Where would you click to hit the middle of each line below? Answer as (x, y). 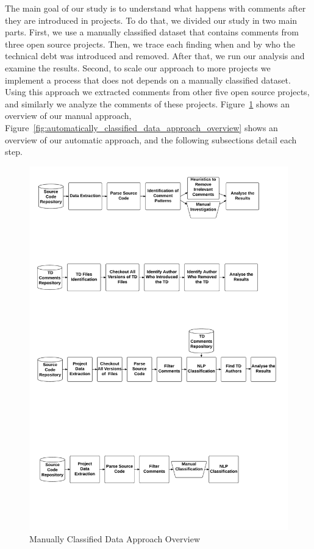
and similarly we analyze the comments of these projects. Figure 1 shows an (147, 103)
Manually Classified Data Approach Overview (115, 538)
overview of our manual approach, (68, 116)
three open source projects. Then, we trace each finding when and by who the (150, 44)
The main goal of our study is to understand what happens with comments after (155, 8)
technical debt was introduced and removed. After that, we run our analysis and (155, 56)
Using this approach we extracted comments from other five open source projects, (157, 92)
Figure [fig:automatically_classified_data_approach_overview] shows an (141, 127)
